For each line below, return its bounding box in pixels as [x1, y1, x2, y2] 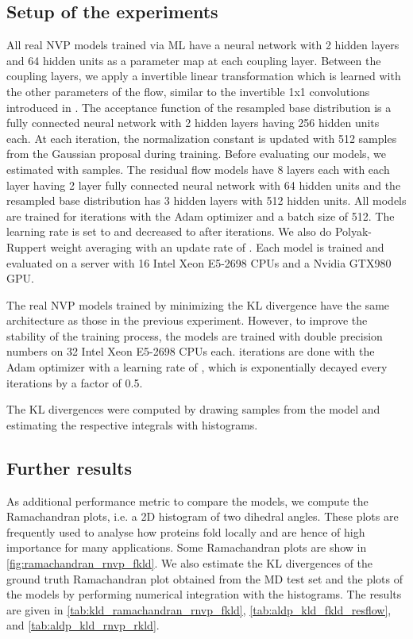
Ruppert [6, 238, 47, 255]
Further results [6, 455, 133, 479]
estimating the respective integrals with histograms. [6, 416, 258, 433]
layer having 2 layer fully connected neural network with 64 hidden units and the [6, 176, 401, 193]
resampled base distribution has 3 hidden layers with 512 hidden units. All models [6, 192, 407, 209]
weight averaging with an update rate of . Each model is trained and [50, 238, 384, 255]
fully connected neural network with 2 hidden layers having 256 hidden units [6, 114, 380, 131]
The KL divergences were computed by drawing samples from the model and [6, 401, 380, 418]
